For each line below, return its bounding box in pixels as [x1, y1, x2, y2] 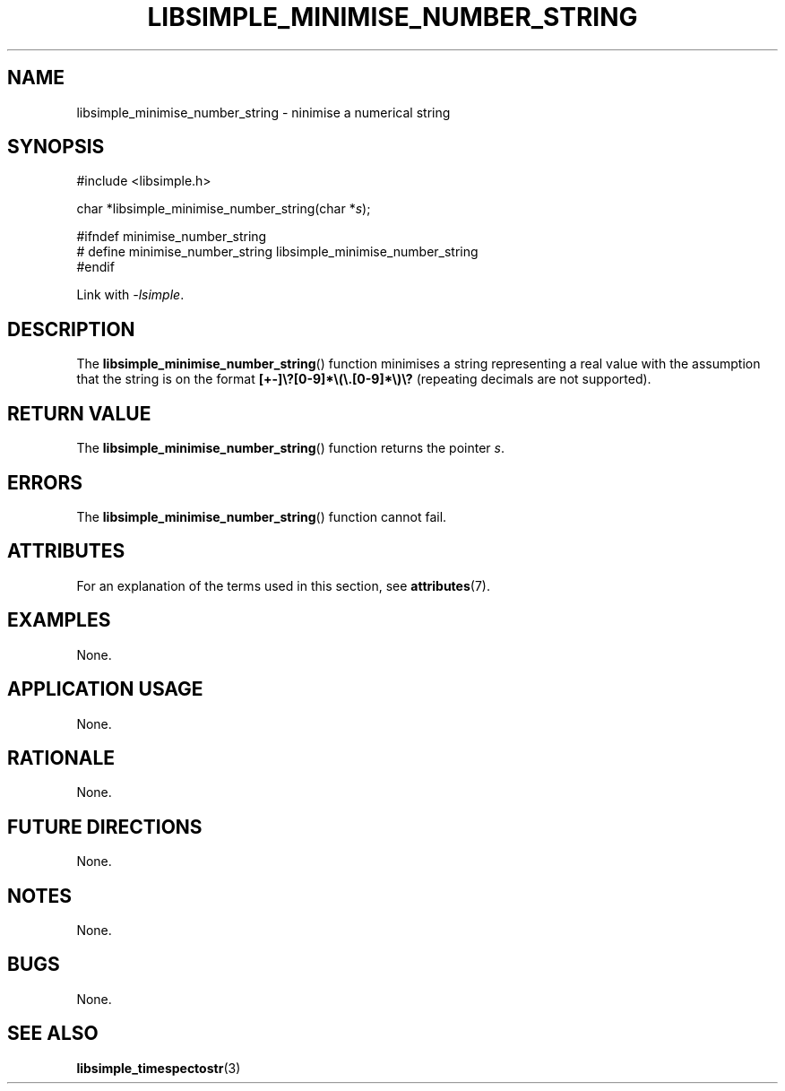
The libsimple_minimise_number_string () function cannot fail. [76, 508, 447, 524]
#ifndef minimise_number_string [76, 229, 267, 245]
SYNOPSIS [7, 135, 105, 159]
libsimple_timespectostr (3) [76, 1060, 241, 1076]
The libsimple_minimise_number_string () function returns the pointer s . [76, 440, 505, 456]
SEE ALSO [7, 1022, 99, 1045]
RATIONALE [7, 746, 116, 769]
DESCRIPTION [7, 317, 135, 341]
